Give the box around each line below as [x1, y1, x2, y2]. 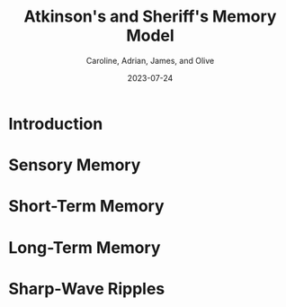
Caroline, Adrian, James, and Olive [85, 55, 215, 66]
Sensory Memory [8, 155, 141, 176]
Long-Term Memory [8, 237, 161, 257]
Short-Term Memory [8, 196, 165, 217]
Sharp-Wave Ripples [8, 278, 165, 299]
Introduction [8, 113, 103, 134]
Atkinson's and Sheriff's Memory [23, 6, 277, 27]
